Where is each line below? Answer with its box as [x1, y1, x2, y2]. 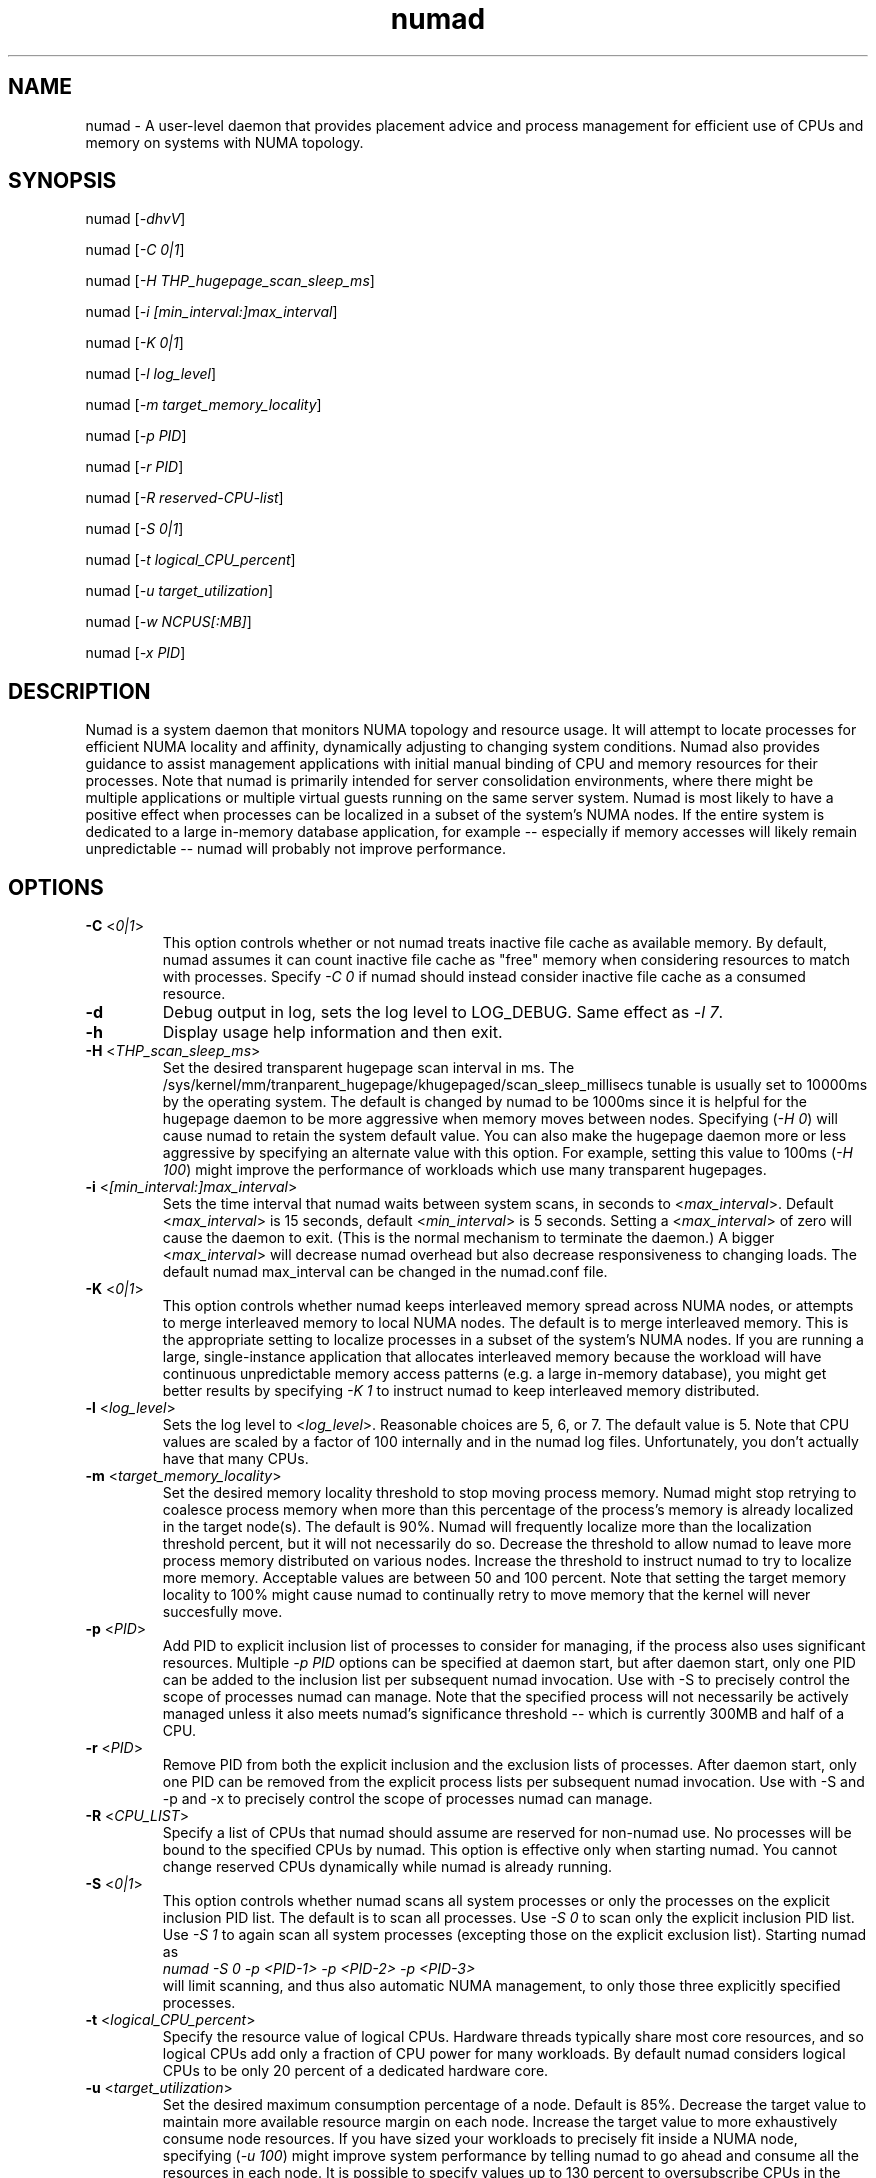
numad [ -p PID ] [85, 427, 187, 445]
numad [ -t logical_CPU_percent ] [85, 551, 296, 569]
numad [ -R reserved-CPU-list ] [85, 489, 284, 507]
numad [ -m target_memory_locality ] [85, 396, 322, 414]
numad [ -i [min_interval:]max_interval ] [85, 303, 338, 321]
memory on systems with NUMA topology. [85, 133, 364, 151]
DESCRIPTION [8, 678, 151, 704]
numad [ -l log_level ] [85, 365, 217, 383]
